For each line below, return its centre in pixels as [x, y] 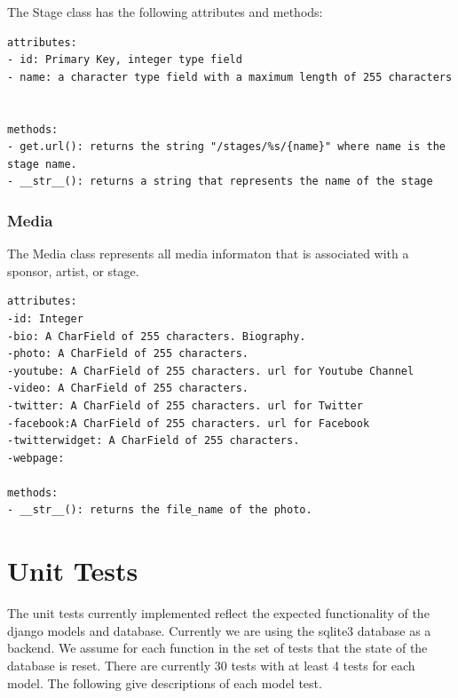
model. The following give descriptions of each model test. [165, 682]
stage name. [42, 164]
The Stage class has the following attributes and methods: [165, 12]
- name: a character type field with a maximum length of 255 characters [230, 77]
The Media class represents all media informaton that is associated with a [208, 254]
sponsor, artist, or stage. [73, 270]
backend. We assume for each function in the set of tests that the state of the [217, 648]
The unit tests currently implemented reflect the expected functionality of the [218, 613]
